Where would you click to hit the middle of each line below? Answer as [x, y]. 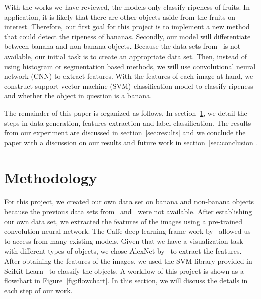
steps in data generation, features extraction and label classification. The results [128, 122]
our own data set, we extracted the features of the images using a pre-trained [123, 221]
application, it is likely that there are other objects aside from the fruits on [120, 16]
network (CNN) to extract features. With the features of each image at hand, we [129, 76]
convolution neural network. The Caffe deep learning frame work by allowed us [127, 231]
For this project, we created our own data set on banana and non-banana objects [129, 201]
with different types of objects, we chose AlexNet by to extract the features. [123, 251]
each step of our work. [38, 290]
